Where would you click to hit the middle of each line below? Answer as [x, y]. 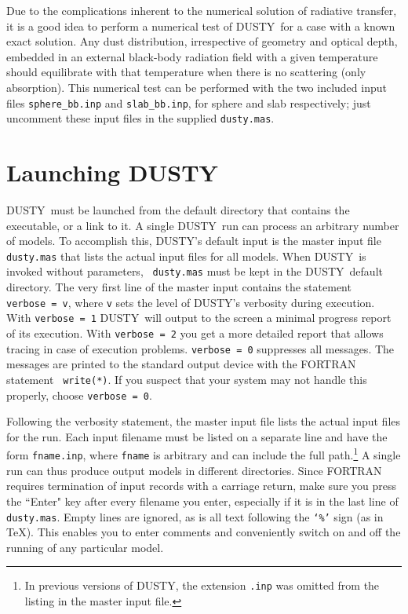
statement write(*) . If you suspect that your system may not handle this [187, 379]
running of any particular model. [85, 547]
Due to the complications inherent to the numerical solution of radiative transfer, [202, 10]
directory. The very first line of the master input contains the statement [179, 287]
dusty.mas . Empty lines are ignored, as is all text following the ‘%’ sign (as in [195, 516]
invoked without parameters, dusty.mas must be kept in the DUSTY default [195, 271]
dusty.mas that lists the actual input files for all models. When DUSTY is [186, 256]
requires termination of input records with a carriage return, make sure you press [202, 486]
